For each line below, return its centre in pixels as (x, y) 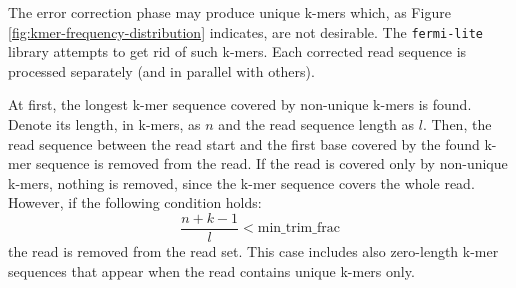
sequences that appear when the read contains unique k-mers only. (211, 270)
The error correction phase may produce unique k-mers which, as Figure (229, 12)
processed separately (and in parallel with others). (161, 70)
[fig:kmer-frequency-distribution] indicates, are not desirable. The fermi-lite (245, 31)
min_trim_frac (298, 228)
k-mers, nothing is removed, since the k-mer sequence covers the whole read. (241, 182)
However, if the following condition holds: (135, 202)
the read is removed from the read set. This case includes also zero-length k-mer (253, 251)
